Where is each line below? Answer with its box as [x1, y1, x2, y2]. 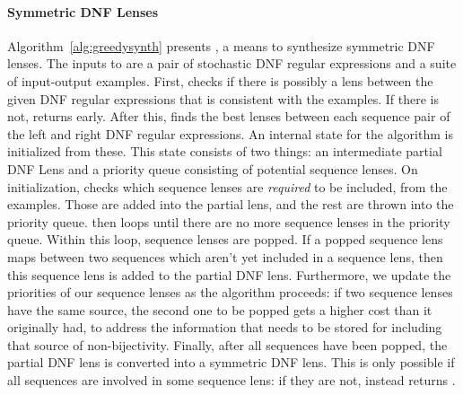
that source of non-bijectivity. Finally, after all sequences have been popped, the [7, 335, 448, 354]
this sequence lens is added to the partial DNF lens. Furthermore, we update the [7, 265, 451, 284]
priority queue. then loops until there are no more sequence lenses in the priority [7, 212, 450, 231]
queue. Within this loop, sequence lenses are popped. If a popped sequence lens [7, 230, 443, 249]
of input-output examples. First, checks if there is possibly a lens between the [7, 71, 433, 90]
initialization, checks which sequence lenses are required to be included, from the [7, 177, 448, 196]
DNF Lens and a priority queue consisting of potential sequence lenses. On [7, 159, 418, 178]
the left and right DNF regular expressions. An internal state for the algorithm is [7, 124, 453, 143]
